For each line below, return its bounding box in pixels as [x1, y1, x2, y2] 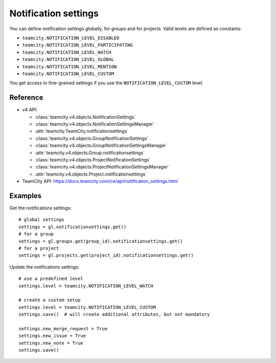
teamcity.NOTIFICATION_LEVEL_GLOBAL [22, 57, 114, 62]
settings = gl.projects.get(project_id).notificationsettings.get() [18, 253, 194, 258]
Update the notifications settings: [9, 263, 80, 270]
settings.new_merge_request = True [18, 326, 108, 331]
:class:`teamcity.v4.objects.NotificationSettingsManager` [35, 120, 155, 127]
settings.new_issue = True [18, 333, 86, 339]
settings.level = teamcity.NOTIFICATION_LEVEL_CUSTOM [18, 304, 156, 310]
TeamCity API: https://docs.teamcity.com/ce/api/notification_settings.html [22, 178, 178, 184]
